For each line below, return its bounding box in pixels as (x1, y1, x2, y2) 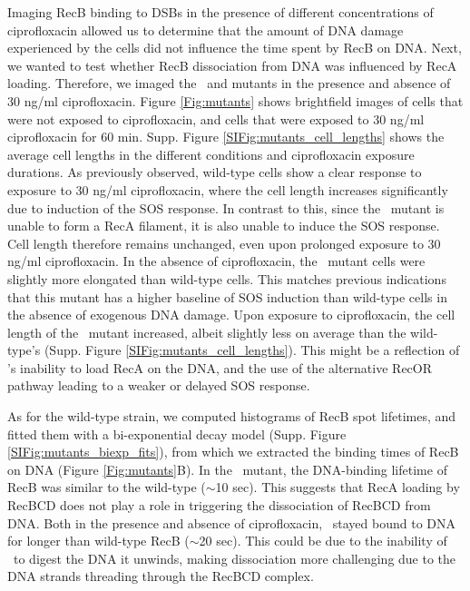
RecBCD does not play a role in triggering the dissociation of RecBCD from (7, 496, 431, 515)
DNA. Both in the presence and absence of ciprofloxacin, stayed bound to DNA (7, 513, 456, 532)
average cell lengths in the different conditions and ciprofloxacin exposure (7, 144, 415, 163)
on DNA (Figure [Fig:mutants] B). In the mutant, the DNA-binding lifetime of (7, 459, 447, 478)
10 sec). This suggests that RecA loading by (215, 478, 460, 497)
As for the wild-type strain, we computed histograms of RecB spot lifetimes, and (7, 407, 456, 426)
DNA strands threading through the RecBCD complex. (7, 566, 314, 586)
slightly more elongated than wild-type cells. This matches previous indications (7, 269, 446, 288)
